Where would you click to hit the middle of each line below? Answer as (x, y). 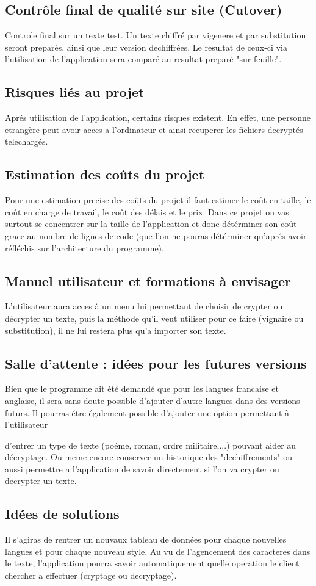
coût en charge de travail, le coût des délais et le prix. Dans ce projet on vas (147, 212)
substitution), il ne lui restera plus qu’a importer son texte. (116, 330)
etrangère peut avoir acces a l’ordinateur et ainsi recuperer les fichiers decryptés (154, 129)
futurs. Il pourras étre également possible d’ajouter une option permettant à (147, 412)
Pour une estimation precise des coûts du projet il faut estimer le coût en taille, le (158, 200)
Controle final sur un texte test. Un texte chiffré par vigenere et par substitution (156, 35)
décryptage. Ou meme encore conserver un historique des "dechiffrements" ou (149, 457)
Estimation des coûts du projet (105, 174)
